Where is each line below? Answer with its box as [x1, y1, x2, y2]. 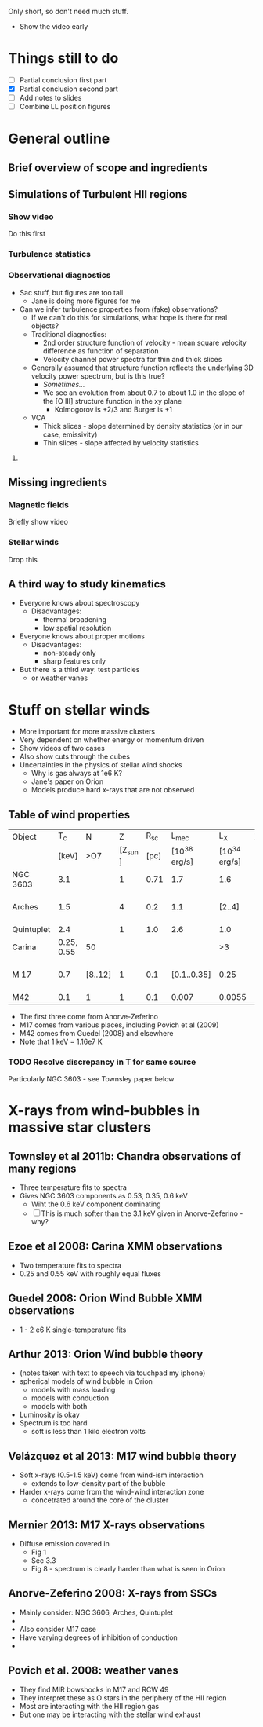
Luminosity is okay [19, 1410, 81, 1420]
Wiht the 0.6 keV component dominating [31, 1199, 162, 1209]
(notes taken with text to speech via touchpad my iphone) [19, 1368, 206, 1378]
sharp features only [42, 657, 106, 666]
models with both [31, 1402, 88, 1411]
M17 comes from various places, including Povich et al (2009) [19, 1020, 219, 1030]
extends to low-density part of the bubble [31, 1479, 166, 1488]
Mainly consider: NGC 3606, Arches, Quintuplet [19, 1608, 174, 1617]
